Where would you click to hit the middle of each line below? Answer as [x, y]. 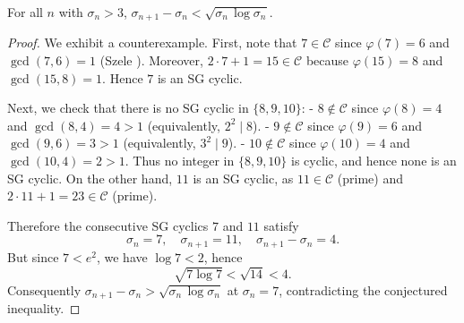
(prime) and [370, 178]
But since [33, 256]
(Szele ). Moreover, [151, 60]
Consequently [44, 289]
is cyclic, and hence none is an [374, 161]
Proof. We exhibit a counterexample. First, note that [152, 42]
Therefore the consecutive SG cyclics [108, 225]
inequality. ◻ [44, 308]
